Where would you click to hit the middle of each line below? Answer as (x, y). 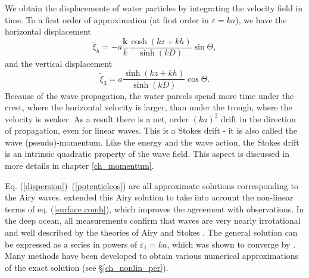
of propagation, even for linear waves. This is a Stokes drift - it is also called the (151, 130)
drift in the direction (258, 118)
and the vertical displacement (59, 63)
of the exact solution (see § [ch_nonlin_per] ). (87, 267)
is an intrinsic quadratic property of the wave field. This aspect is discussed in (147, 154)
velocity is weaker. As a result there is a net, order (97, 118)
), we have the (261, 19)
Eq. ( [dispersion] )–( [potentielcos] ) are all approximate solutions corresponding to (152, 185)
